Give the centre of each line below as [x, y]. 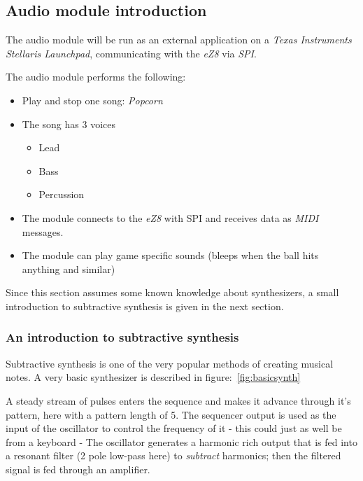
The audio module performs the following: [96, 77]
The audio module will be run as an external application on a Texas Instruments [179, 40]
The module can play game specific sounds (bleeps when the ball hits [170, 255]
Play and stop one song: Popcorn [92, 100]
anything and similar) [69, 269]
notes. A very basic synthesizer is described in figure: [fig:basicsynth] [153, 377]
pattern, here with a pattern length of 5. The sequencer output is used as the [171, 414]
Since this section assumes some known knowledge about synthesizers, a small [172, 292]
